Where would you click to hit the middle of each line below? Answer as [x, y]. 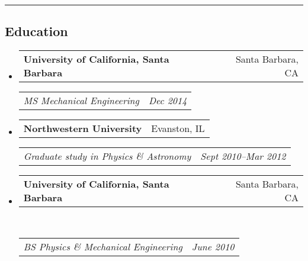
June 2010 [213, 246]
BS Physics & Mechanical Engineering [103, 246]
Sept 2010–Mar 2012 [243, 156]
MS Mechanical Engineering [81, 101]
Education [36, 31]
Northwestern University [83, 128]
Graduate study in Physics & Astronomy [107, 156]
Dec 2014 [168, 101]
